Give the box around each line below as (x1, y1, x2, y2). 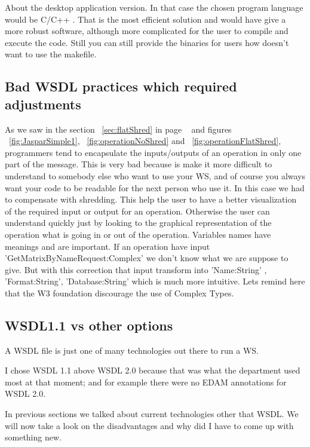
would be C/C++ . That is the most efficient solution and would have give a (5, 13, 286, 25)
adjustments (5, 94, 81, 113)
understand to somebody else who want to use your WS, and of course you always (5, 169, 306, 182)
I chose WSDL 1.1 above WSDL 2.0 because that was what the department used (5, 364, 300, 376)
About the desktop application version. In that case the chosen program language (5, 1, 303, 13)
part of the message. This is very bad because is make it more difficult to (5, 158, 272, 170)
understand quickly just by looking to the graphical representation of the (5, 216, 272, 229)
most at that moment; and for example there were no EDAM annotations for (5, 375, 287, 388)
